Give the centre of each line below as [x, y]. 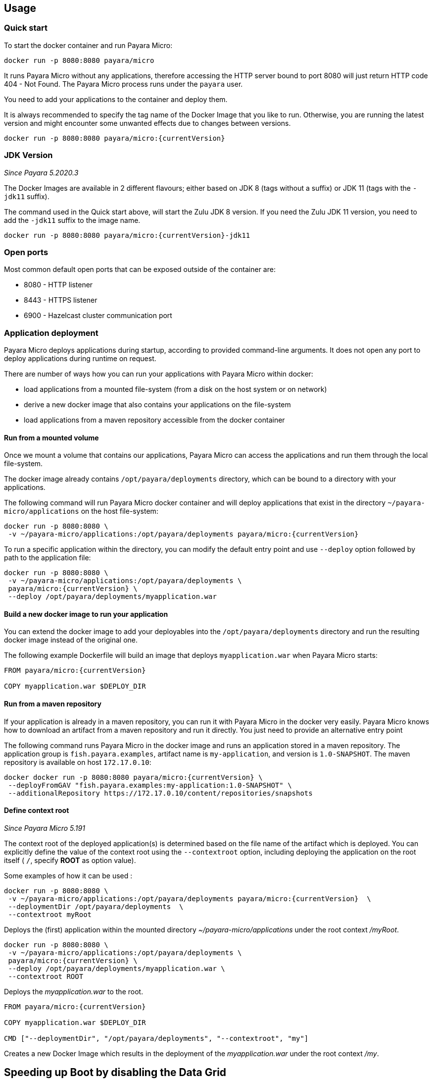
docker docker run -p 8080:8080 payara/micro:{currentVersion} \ [133, 777]
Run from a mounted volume [51, 437]
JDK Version [28, 155]
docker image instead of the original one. [71, 640]
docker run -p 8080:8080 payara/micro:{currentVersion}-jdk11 [127, 235]
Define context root [37, 810]
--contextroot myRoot [50, 914]
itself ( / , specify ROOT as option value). [70, 860]
